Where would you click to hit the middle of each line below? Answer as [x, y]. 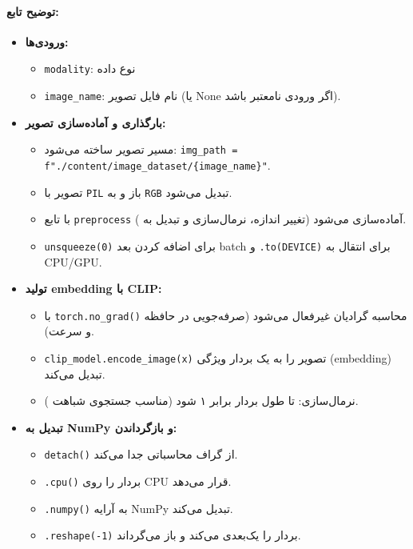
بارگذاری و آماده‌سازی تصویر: [95, 122]
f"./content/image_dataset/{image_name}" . [157, 164]
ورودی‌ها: [47, 41]
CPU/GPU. [73, 261]
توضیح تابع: [33, 11]
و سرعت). [69, 331]
